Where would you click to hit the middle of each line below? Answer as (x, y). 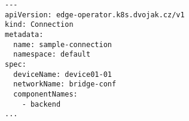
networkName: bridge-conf (65, 84)
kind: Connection (39, 25)
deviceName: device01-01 (63, 74)
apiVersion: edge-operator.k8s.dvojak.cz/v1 (95, 15)
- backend (41, 104)
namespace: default (52, 55)
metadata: (24, 34)
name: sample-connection (63, 44)
